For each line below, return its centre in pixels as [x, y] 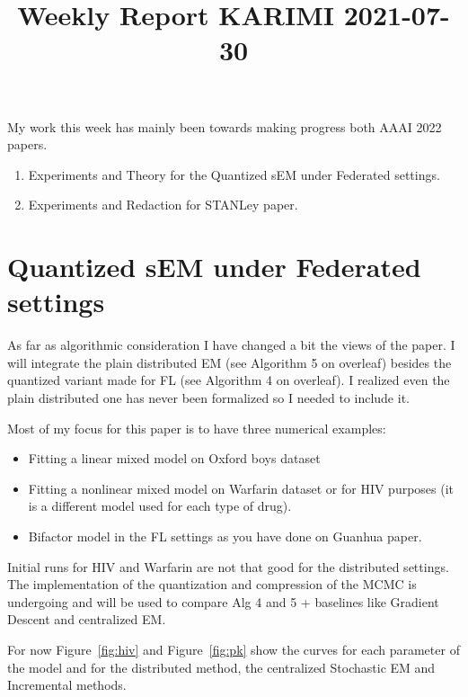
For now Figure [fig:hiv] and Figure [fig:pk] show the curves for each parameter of [234, 649]
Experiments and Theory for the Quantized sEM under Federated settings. [234, 174]
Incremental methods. [67, 685]
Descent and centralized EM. [87, 619]
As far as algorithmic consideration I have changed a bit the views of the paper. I [231, 345]
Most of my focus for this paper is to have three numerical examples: [197, 428]
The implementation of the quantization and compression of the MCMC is [212, 584]
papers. [27, 144]
